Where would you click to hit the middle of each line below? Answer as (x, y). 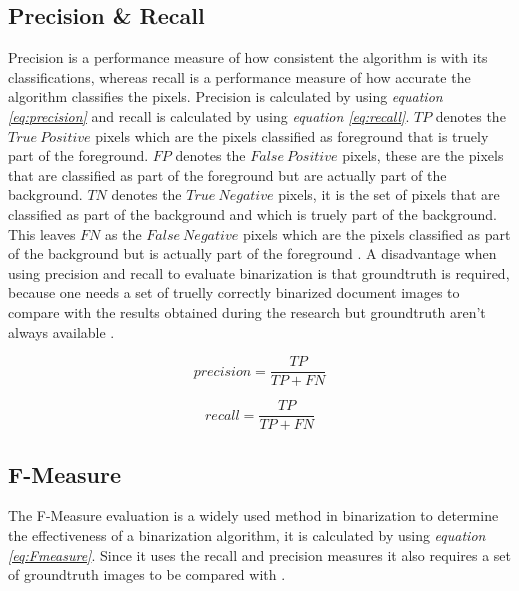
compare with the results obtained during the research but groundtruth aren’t (247, 311)
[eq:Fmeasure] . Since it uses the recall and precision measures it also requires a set (260, 554)
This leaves (42, 233)
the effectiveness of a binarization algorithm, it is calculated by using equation (247, 535)
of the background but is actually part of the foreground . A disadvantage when (252, 253)
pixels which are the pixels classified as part (376, 233)
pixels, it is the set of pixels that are (389, 194)
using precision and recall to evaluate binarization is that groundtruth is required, (259, 272)
